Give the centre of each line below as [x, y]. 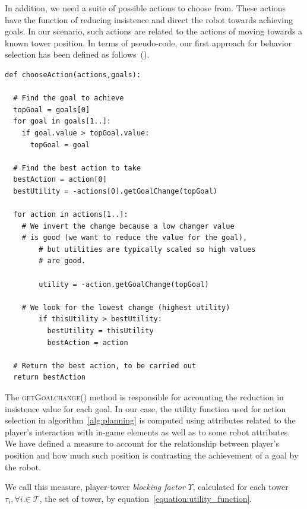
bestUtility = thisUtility [100, 331]
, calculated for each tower [240, 487]
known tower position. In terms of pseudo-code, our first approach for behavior [148, 42]
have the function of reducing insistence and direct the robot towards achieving [149, 19]
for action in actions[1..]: [71, 215]
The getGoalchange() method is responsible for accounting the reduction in [144, 397]
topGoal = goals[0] [52, 110]
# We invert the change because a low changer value [128, 226]
